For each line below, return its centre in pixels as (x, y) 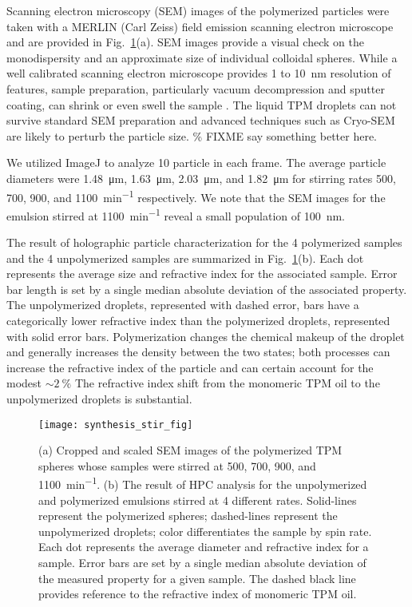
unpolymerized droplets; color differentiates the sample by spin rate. (205, 531)
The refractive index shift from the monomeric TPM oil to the (227, 383)
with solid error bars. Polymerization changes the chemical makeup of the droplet (206, 336)
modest (24, 383)
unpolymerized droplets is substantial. (99, 398)
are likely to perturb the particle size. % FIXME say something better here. (192, 135)
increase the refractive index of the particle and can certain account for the (190, 367)
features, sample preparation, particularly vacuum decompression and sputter (196, 88)
